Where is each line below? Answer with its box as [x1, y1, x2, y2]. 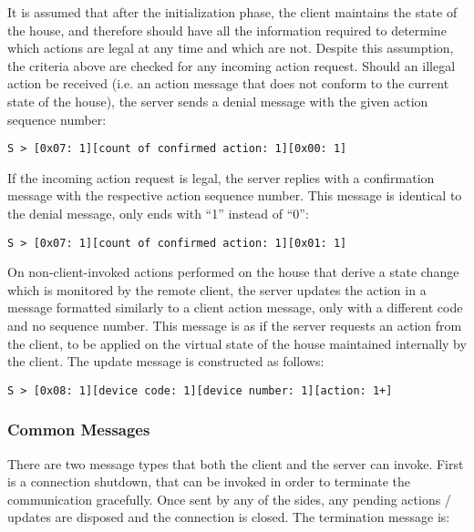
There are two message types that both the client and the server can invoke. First [7, 454, 464, 473]
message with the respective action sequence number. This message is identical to [7, 186, 462, 205]
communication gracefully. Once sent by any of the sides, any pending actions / [7, 489, 451, 508]
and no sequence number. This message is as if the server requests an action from [7, 316, 462, 335]
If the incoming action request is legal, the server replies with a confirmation [7, 168, 435, 187]
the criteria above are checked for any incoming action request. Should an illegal [7, 56, 456, 75]
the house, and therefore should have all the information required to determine [7, 20, 447, 39]
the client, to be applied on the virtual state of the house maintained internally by [7, 333, 467, 353]
